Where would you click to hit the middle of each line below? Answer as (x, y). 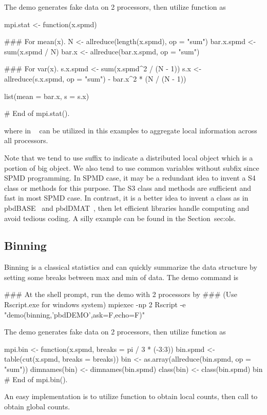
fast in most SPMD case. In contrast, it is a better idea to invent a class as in (126, 198)
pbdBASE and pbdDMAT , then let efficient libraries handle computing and (127, 207)
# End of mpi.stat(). (37, 113)
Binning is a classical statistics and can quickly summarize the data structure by (131, 267)
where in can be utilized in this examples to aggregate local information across (131, 130)
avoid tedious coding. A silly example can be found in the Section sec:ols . (120, 218)
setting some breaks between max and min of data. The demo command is (121, 277)
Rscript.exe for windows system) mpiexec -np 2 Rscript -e (95, 304)
